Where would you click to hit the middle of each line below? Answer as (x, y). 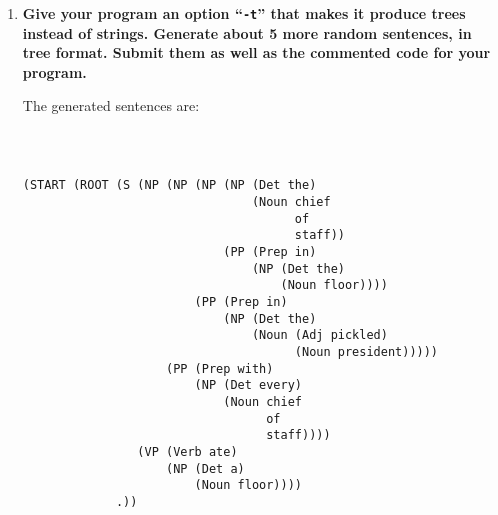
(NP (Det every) (248, 385)
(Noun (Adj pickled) (319, 335)
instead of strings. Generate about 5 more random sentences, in (247, 32)
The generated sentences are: (111, 105)
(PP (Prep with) (219, 368)
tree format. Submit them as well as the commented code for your (256, 52)
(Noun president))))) (366, 351)
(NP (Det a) (205, 468)
